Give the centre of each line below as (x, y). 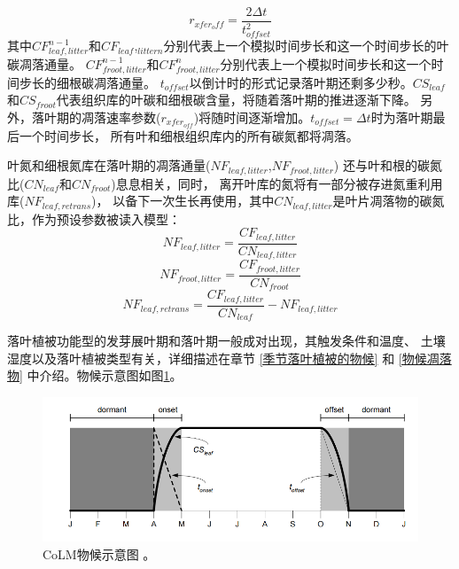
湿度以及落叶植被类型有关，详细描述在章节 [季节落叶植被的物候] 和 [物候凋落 (229, 358)
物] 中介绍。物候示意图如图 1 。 (95, 375)
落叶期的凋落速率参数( (96, 117)
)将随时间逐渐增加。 (252, 117)
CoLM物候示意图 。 (99, 553)
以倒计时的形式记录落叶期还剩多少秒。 (301, 82)
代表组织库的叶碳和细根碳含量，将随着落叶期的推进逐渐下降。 (236, 100)
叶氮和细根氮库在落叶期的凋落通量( (109, 165)
